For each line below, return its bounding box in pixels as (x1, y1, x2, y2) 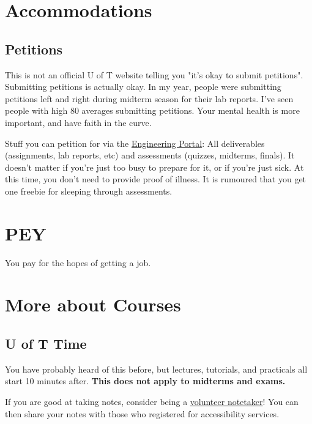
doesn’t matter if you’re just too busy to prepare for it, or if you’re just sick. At (5, 160, 304, 173)
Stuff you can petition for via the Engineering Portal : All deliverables (5, 136, 265, 149)
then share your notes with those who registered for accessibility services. (5, 407, 280, 420)
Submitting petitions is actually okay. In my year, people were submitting (5, 80, 281, 93)
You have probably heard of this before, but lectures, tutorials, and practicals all (5, 362, 308, 375)
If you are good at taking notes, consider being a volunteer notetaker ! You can (5, 395, 299, 407)
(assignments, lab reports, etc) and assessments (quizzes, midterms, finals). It (5, 149, 295, 162)
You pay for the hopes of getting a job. (5, 256, 151, 269)
